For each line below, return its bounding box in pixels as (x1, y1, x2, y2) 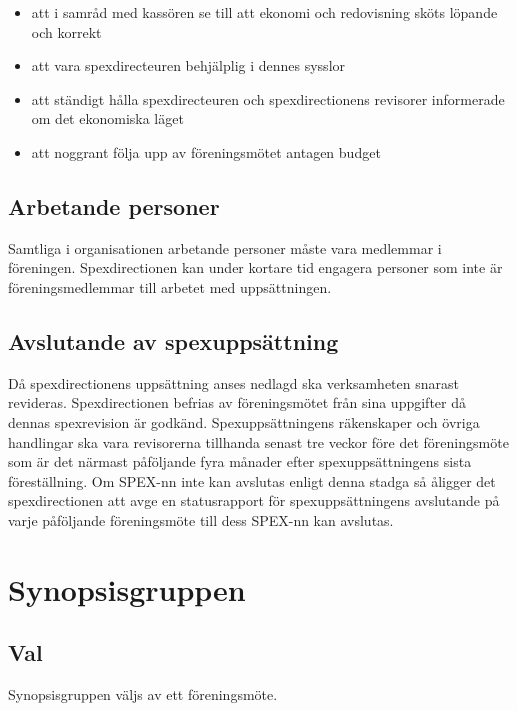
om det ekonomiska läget (31, 108, 184, 129)
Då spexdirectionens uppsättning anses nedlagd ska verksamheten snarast (8, 372, 459, 393)
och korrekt (31, 21, 102, 42)
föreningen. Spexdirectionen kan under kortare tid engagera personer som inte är (8, 257, 503, 278)
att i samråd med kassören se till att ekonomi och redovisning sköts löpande (31, 2, 498, 22)
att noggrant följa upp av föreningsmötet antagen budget (31, 141, 381, 162)
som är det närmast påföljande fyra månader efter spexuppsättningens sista (8, 451, 472, 472)
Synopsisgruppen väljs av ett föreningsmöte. (8, 684, 278, 705)
